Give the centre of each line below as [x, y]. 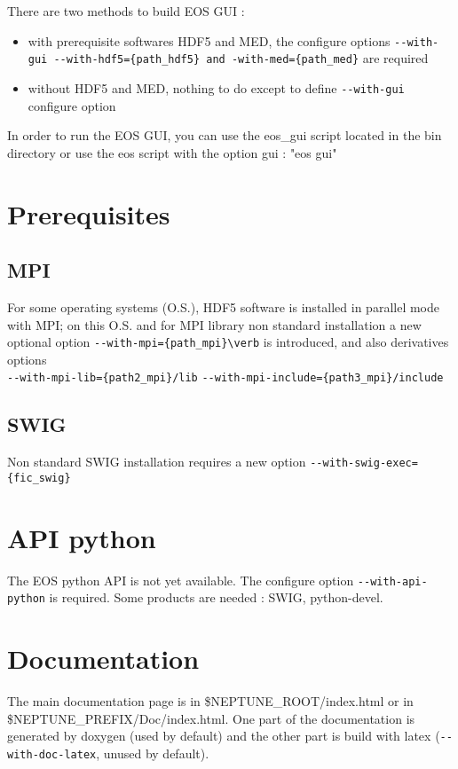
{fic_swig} [39, 478]
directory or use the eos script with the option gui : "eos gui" [172, 152]
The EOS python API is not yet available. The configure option [181, 580]
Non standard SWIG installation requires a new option [157, 462]
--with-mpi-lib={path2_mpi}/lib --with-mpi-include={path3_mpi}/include [225, 378]
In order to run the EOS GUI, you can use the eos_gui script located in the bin [225, 135]
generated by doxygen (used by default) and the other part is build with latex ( [224, 736]
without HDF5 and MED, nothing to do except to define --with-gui [216, 87]
